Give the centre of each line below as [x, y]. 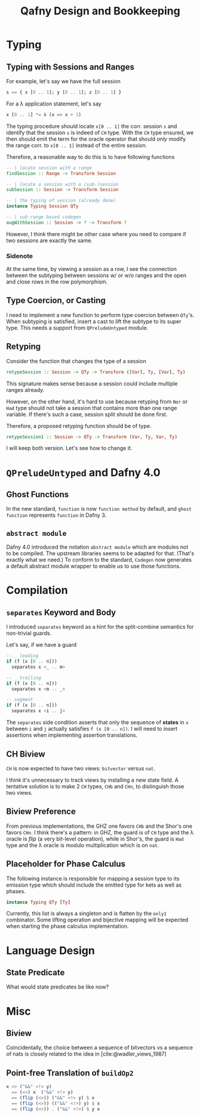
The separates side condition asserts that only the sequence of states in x [98, 722]
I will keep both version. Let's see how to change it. [69, 448]
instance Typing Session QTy [42, 206]
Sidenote [19, 256]
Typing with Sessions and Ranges [70, 67]
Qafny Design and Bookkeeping [100, 11]
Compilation [37, 590]
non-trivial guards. [29, 633]
